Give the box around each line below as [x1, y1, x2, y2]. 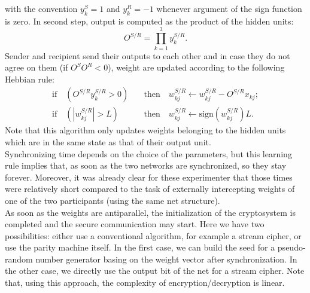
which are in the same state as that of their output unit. [5, 135, 211, 148]
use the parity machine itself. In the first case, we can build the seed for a [5, 241, 275, 254]
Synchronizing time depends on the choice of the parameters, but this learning [5, 147, 292, 160]
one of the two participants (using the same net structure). [5, 194, 220, 206]
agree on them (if [5, 61, 68, 74]
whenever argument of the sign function [156, 2, 302, 14]
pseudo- [277, 241, 306, 254]
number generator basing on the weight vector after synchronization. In [35, 252, 297, 265]
